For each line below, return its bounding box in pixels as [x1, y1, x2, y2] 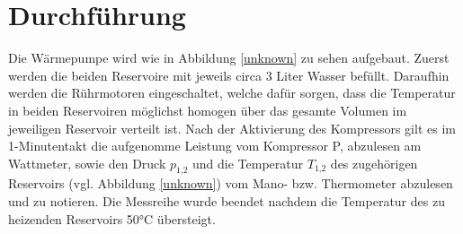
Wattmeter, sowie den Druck [8, 153, 166, 172]
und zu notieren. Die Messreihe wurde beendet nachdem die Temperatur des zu [8, 192, 445, 211]
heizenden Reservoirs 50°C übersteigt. [8, 209, 216, 228]
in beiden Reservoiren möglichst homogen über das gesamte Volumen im [8, 100, 407, 119]
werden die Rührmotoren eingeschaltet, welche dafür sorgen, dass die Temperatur [8, 83, 456, 102]
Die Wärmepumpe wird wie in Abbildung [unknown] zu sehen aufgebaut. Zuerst [8, 48, 450, 67]
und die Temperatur [192, 153, 304, 172]
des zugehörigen [330, 153, 418, 172]
